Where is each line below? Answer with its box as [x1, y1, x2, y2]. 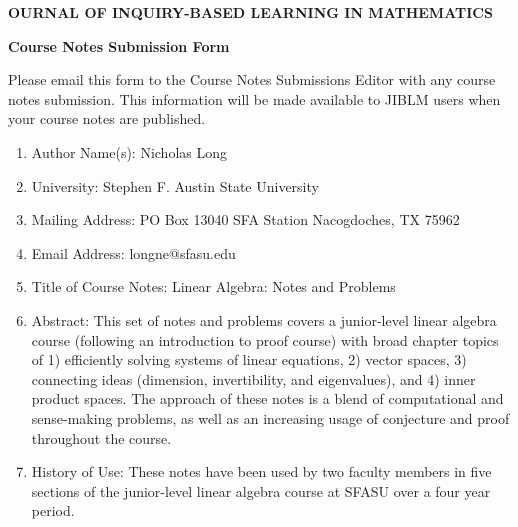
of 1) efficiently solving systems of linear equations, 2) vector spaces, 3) [31, 349, 467, 370]
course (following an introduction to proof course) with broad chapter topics [31, 329, 499, 350]
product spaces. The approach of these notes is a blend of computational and [31, 388, 504, 409]
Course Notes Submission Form [8, 35, 230, 56]
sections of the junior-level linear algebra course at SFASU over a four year [31, 480, 491, 501]
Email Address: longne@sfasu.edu [31, 242, 236, 263]
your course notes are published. [8, 108, 206, 129]
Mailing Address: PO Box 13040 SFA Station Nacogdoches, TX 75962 [31, 209, 460, 230]
